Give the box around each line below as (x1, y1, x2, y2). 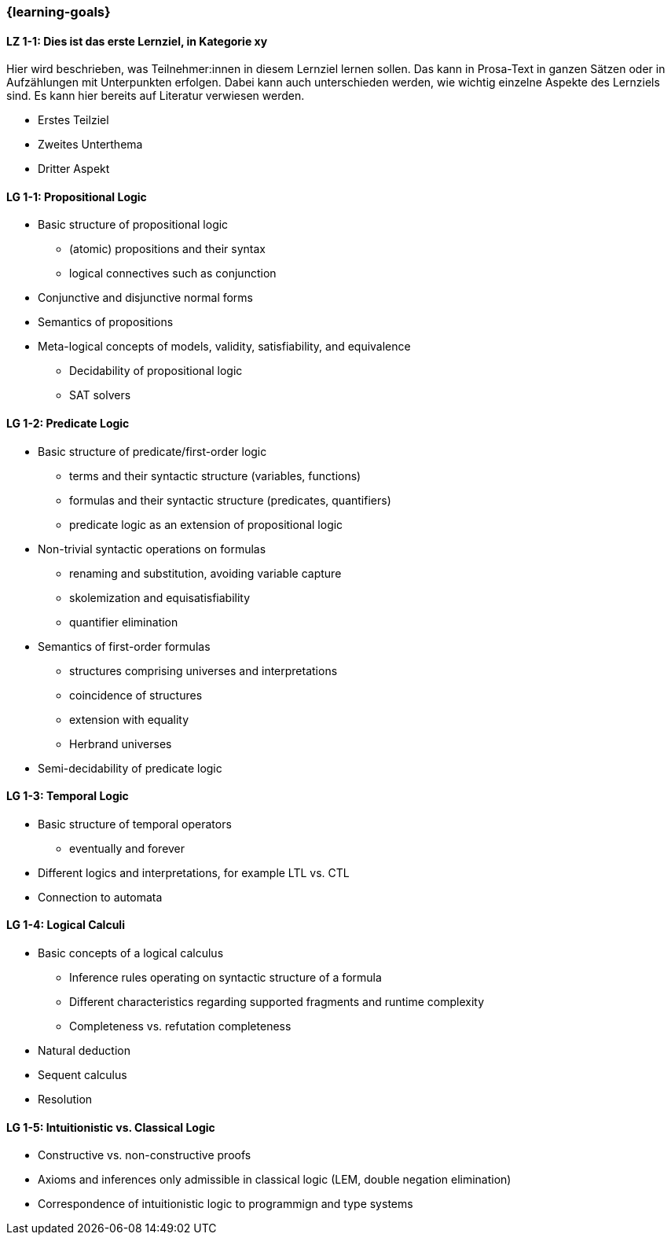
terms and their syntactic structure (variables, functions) (69, 468, 361, 483)
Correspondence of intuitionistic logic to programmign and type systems (38, 1197, 413, 1211)
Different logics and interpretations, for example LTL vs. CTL (38, 865, 350, 879)
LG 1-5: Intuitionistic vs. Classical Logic (6, 1120, 215, 1134)
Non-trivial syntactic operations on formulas (38, 542, 266, 556)
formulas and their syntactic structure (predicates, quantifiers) (69, 493, 391, 507)
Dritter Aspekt (38, 162, 110, 176)
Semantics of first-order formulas (38, 639, 211, 653)
